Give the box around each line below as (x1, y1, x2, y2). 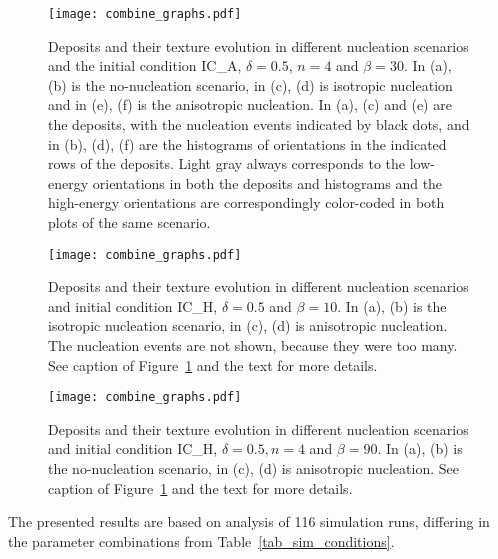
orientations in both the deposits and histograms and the (92, 172, 443, 193)
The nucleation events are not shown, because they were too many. (48, 335, 458, 356)
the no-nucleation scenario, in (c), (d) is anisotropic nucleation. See (48, 458, 459, 479)
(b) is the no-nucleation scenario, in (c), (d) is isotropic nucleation (48, 74, 453, 95)
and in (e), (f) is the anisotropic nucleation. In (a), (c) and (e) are (48, 94, 452, 115)
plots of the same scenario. (48, 212, 211, 232)
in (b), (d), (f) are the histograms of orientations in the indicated (48, 133, 447, 154)
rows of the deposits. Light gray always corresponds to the (48, 153, 406, 174)
